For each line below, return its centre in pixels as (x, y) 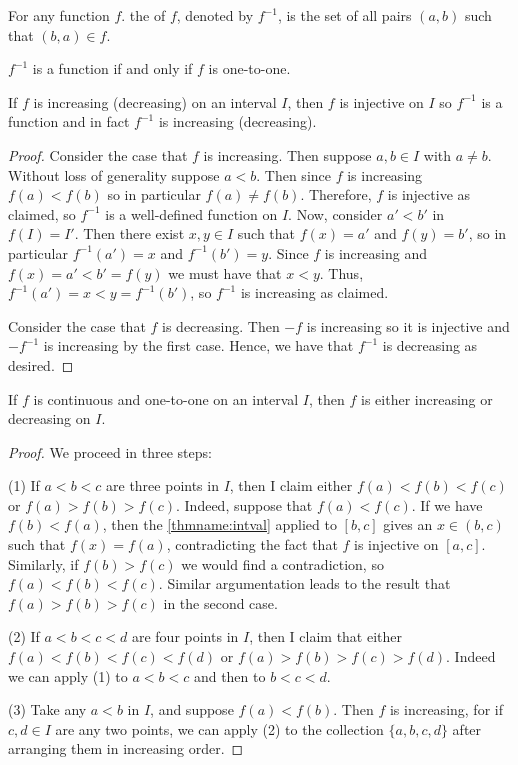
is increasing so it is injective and (408, 325)
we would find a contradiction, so (282, 563)
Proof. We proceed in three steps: (110, 451)
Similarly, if (43, 563)
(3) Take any (47, 709)
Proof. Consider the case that (98, 154)
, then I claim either (291, 485)
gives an (408, 524)
